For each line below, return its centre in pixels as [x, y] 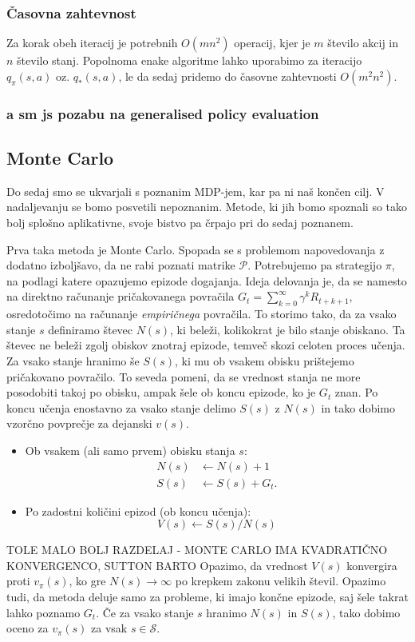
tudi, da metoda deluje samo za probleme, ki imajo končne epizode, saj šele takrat [207, 596]
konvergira [372, 565]
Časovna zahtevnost [71, 12]
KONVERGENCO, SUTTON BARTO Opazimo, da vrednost [157, 565]
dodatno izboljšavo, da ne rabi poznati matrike [121, 265]
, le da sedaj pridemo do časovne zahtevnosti [227, 76]
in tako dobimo [358, 407]
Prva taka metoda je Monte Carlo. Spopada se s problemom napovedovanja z [196, 249]
